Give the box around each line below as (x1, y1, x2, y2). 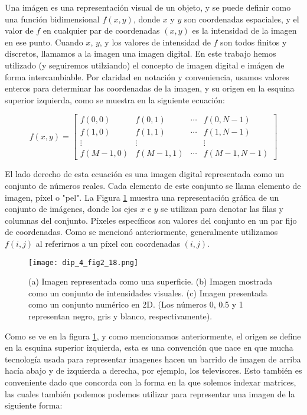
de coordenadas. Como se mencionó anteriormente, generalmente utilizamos (5, 226, 278, 238)
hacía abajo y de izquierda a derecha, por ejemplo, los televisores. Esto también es (5, 364, 302, 377)
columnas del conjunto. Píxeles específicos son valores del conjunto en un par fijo (5, 214, 297, 226)
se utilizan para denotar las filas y (161, 202, 283, 215)
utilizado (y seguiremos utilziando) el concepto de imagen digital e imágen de (5, 58, 285, 71)
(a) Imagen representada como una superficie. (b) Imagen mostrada (28, 275, 273, 287)
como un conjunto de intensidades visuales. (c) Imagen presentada (28, 286, 267, 299)
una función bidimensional (5, 12, 100, 25)
